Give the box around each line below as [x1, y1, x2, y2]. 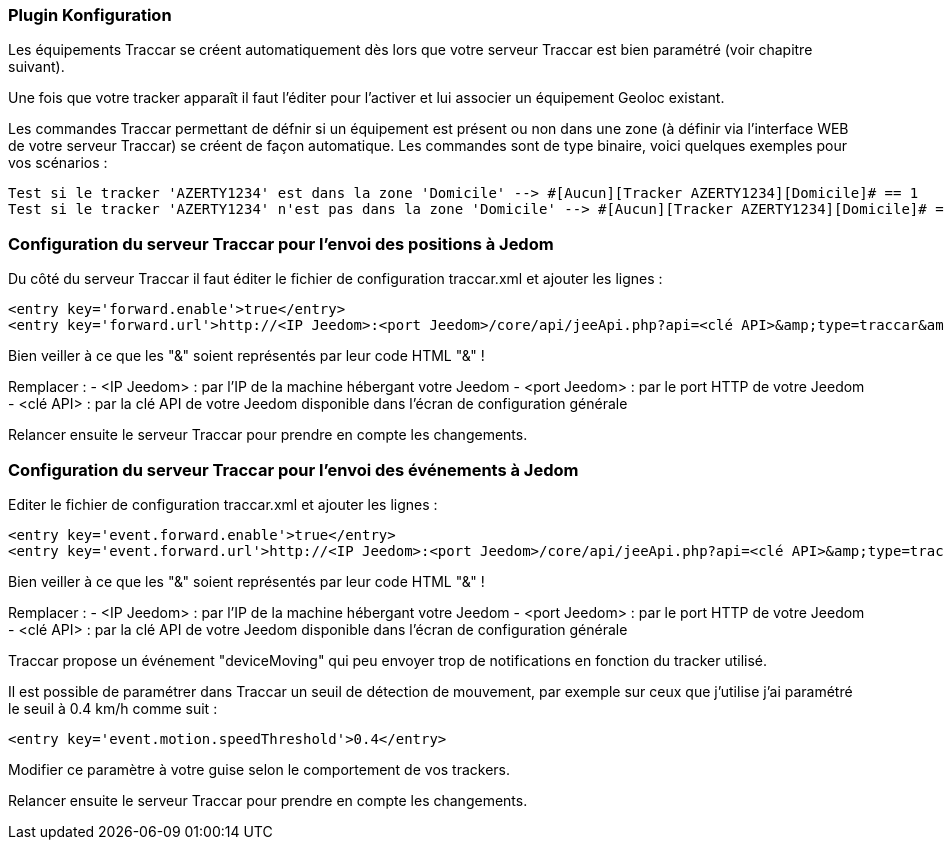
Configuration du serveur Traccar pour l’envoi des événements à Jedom [8, 459, 579, 480]
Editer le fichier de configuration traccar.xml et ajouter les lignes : [8, 495, 438, 513]
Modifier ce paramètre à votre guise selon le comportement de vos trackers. [8, 760, 511, 778]
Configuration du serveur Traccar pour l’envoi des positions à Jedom [8, 233, 554, 254]
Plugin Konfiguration [8, 5, 172, 25]
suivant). [8, 58, 65, 76]
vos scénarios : [8, 154, 108, 172]
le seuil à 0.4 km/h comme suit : [8, 699, 218, 717]
